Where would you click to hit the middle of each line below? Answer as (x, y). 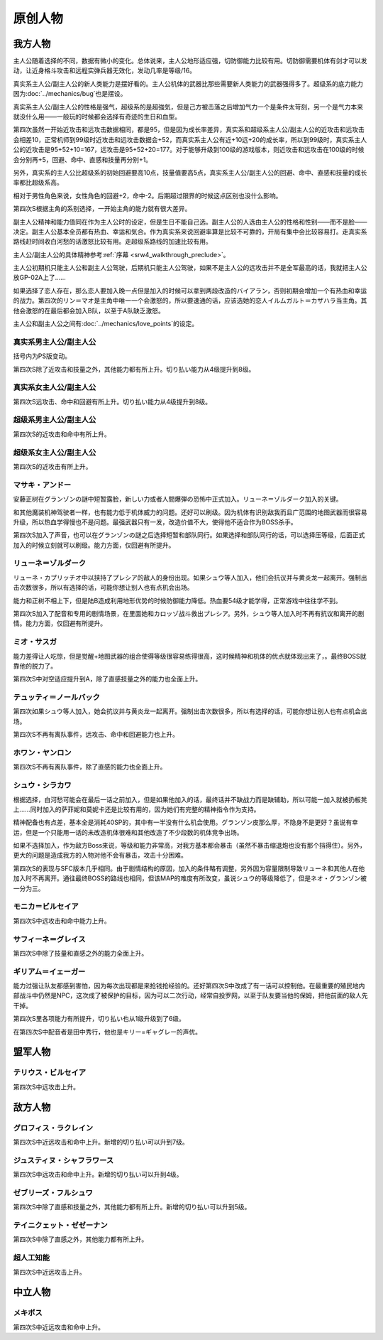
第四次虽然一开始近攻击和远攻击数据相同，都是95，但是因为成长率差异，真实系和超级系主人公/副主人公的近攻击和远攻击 (189, 130)
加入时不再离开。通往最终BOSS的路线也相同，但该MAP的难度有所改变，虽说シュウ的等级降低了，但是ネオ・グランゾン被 (190, 878)
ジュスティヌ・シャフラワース (63, 1160)
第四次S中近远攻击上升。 (49, 1272)
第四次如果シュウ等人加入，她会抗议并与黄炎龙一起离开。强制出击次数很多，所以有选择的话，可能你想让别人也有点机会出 (190, 711)
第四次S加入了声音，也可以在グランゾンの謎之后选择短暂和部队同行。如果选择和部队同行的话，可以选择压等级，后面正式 (189, 535)
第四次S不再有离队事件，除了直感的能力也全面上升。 (90, 767)
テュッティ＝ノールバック (57, 698)
